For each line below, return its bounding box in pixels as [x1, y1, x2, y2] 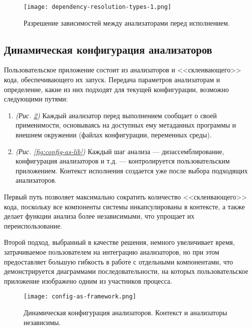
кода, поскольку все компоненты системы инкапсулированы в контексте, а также [4, 201, 245, 211]
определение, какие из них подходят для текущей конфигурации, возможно [4, 84, 229, 94]
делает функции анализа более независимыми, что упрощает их [4, 211, 195, 221]
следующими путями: [4, 94, 68, 104]
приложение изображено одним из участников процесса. [4, 275, 172, 286]
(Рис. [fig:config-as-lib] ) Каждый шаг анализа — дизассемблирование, [15, 146, 224, 156]
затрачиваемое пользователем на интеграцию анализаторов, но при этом [4, 246, 220, 257]
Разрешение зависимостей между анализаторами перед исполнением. [24, 17, 230, 28]
